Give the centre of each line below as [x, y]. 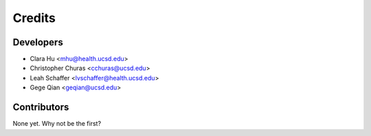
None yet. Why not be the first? [57, 124]
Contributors [41, 107]
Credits [34, 18]
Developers [38, 42]
